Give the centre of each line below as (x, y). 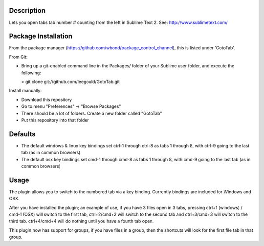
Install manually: (25, 91)
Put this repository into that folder (55, 120)
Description (27, 10)
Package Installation (41, 36)
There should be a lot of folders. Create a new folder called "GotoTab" (92, 113)
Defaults (22, 134)
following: (31, 73)
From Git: (18, 57)
